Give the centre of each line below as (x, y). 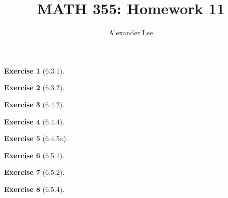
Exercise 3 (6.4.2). (34, 104)
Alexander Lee (131, 32)
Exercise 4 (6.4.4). (34, 121)
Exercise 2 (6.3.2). (34, 87)
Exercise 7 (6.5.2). (34, 172)
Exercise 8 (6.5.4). (34, 189)
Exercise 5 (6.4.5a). (36, 138)
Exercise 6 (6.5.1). (34, 155)
